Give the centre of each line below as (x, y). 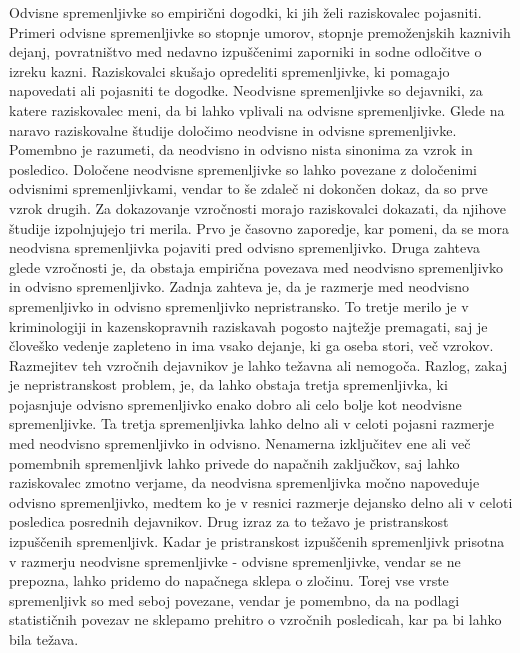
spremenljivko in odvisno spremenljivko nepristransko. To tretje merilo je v (239, 305)
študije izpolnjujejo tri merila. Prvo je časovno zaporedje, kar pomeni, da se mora (259, 227)
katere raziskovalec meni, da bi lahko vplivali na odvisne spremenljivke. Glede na (257, 109)
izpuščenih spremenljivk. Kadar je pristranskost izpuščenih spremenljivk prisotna (257, 541)
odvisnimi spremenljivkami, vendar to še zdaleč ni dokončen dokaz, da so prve (248, 188)
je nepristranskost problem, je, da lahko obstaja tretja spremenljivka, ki (228, 384)
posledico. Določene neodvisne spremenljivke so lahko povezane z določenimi (243, 168)
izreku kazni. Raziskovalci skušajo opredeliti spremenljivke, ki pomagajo (229, 70)
